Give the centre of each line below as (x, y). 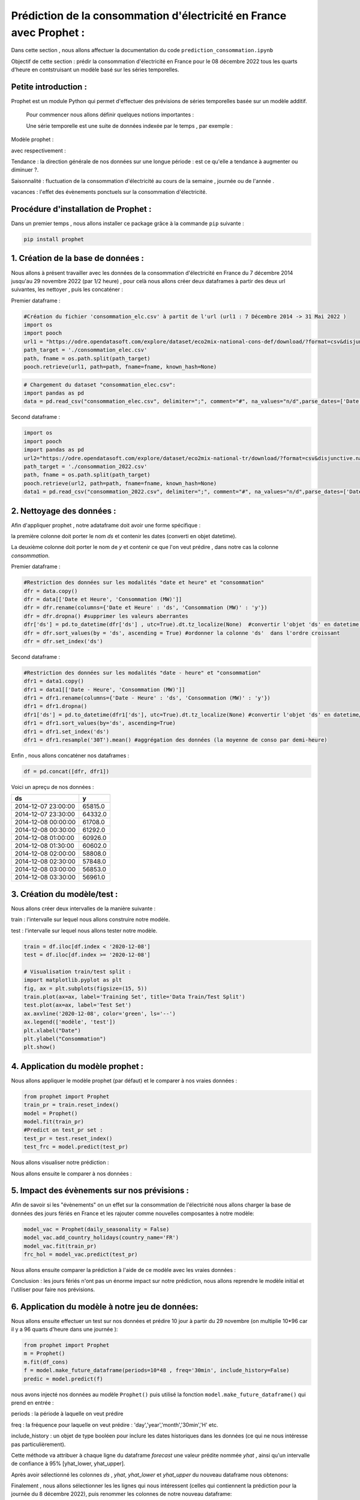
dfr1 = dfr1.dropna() (55, 706)
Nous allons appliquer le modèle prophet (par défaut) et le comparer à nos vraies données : (124, 1081)
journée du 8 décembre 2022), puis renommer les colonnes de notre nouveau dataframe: (121, 1494)
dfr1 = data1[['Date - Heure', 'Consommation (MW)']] (104, 689)
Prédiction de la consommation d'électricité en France (149, 16)
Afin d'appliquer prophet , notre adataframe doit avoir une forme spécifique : (106, 525)
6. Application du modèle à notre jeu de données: (105, 1306)
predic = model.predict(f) (63, 1379)
